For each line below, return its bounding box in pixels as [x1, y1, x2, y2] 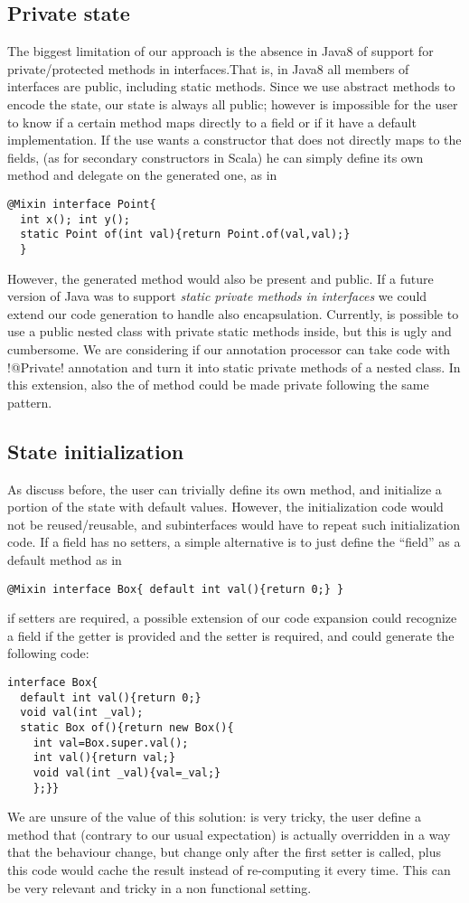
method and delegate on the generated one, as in [7, 165, 277, 184]
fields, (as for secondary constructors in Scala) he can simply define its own [7, 147, 424, 166]
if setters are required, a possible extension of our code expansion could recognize [7, 608, 457, 627]
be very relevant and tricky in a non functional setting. [7, 878, 312, 897]
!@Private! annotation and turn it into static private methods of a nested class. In [7, 357, 461, 376]
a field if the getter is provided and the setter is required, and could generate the [7, 626, 455, 644]
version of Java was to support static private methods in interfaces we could [7, 287, 427, 306]
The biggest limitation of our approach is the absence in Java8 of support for [7, 42, 434, 61]
